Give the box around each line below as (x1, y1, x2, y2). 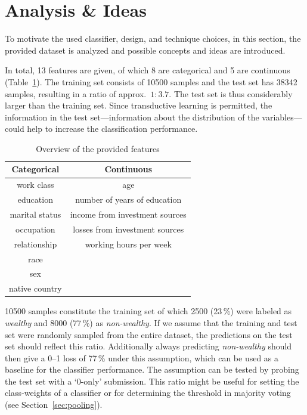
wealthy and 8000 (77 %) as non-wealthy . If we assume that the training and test (5, 316, 297, 329)
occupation (15, 222, 55, 235)
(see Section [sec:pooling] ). (5, 398, 103, 411)
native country (9, 282, 62, 295)
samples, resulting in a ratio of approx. (5, 87, 147, 100)
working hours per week (85, 237, 172, 250)
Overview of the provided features (36, 142, 160, 154)
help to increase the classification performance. (27, 122, 198, 135)
